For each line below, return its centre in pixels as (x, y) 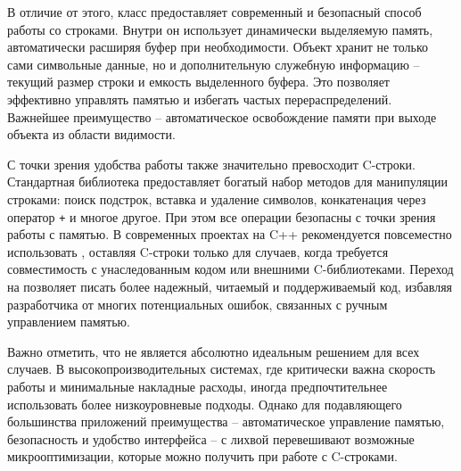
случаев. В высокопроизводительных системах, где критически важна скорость (222, 369)
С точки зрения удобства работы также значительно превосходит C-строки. (211, 164)
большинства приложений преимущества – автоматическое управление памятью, (226, 421)
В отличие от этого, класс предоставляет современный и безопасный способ (214, 12)
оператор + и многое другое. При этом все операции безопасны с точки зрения (222, 216)
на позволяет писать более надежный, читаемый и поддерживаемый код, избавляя (230, 286)
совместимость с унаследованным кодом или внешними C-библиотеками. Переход (230, 269)
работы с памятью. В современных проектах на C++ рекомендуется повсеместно (230, 234)
